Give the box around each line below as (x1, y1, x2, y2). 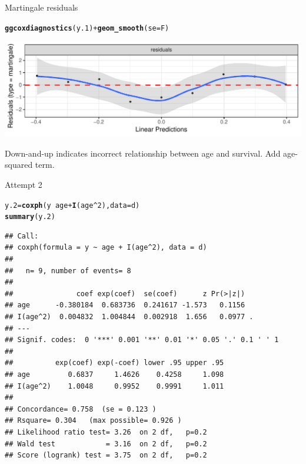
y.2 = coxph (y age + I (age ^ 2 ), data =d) (5, 201, 140, 210)
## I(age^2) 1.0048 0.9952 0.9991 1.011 (5, 382, 224, 390)
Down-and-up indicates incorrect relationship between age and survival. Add (5, 147, 281, 159)
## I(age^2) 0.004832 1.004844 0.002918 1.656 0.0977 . (5, 313, 254, 322)
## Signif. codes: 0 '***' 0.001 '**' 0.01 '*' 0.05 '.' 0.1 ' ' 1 (5, 336, 279, 344)
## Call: (5, 231, 39, 240)
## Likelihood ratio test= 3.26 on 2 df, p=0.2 (5, 427, 207, 436)
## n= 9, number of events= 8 (5, 266, 131, 275)
